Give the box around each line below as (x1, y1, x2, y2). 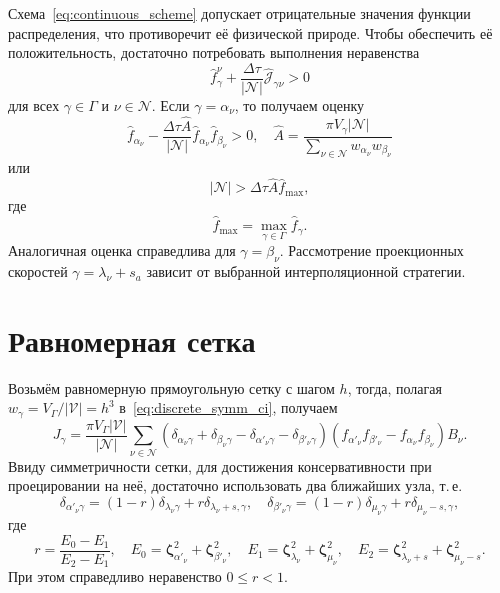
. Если (151, 94, 190, 115)
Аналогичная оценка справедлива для (8, 240, 236, 261)
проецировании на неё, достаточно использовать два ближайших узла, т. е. (8, 475, 463, 496)
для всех (8, 94, 60, 115)
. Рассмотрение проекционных (279, 240, 464, 261)
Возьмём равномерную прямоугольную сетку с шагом (8, 377, 335, 398)
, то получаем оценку (234, 94, 364, 115)
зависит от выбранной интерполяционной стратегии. (146, 261, 466, 282)
